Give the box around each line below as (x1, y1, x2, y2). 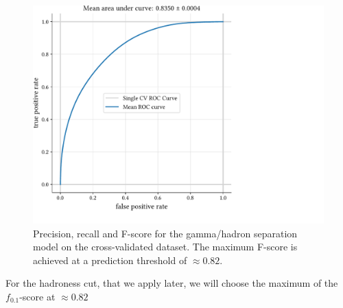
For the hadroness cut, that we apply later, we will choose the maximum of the (5, 276, 338, 290)
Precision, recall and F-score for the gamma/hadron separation (33, 226, 298, 240)
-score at (19, 289, 56, 303)
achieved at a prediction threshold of (33, 252, 187, 267)
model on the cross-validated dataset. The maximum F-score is (33, 239, 298, 254)
